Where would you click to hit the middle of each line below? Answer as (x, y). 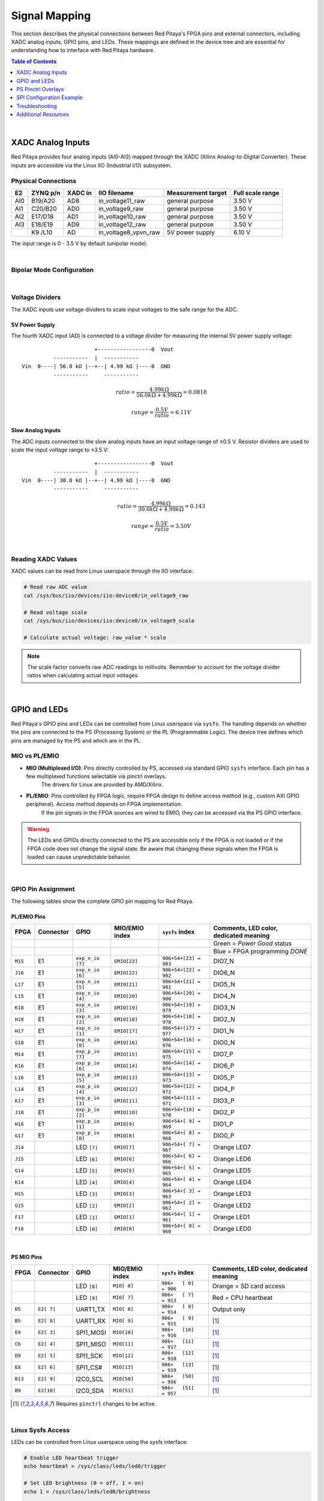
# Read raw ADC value (55, 587)
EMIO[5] (124, 1170)
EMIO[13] (126, 1077)
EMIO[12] (126, 1089)
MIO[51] (124, 1391)
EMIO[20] (126, 996)
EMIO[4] (124, 1182)
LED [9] (87, 1297)
